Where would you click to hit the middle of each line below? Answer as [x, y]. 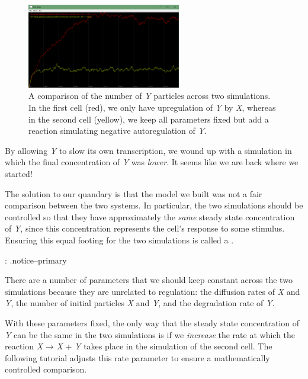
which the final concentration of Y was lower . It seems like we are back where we [152, 162]
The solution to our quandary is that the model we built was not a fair [134, 193]
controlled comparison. [46, 369]
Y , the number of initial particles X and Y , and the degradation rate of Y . [140, 303]
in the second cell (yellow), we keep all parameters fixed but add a [149, 119]
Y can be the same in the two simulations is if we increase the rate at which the [150, 334]
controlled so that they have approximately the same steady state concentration [150, 216]
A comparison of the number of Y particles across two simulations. [150, 96]
